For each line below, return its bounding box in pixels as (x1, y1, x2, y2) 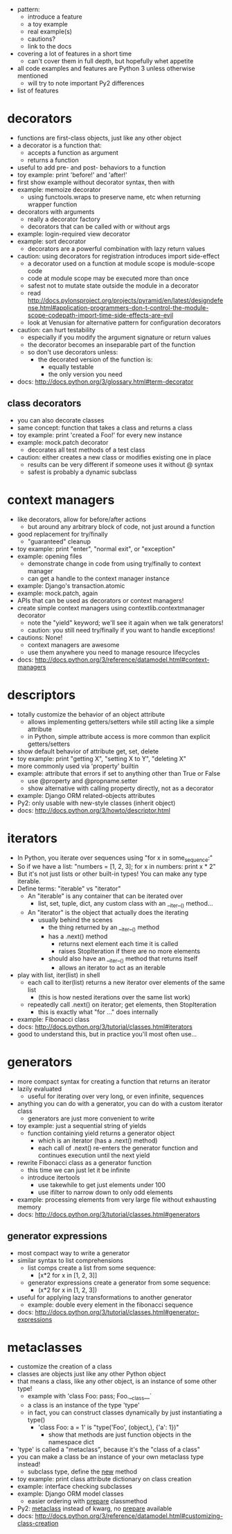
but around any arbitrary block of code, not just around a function (27, 522, 215, 530)
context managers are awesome (27, 640, 120, 648)
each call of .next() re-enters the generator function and (37, 1143, 199, 1152)
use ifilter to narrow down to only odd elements (37, 1188, 173, 1196)
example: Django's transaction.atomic (17, 581, 125, 589)
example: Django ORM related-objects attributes (17, 791, 156, 799)
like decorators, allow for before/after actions (17, 515, 147, 523)
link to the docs (27, 42, 72, 50)
